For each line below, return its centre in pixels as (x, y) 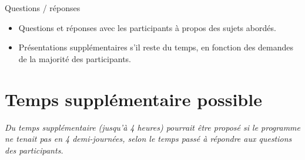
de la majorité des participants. (75, 58)
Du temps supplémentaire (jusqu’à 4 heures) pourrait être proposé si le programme (153, 127)
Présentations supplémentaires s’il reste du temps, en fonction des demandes (156, 47)
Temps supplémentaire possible (133, 99)
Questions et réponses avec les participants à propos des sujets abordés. (147, 27)
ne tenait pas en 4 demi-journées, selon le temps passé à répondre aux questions (148, 139)
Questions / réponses (43, 8)
